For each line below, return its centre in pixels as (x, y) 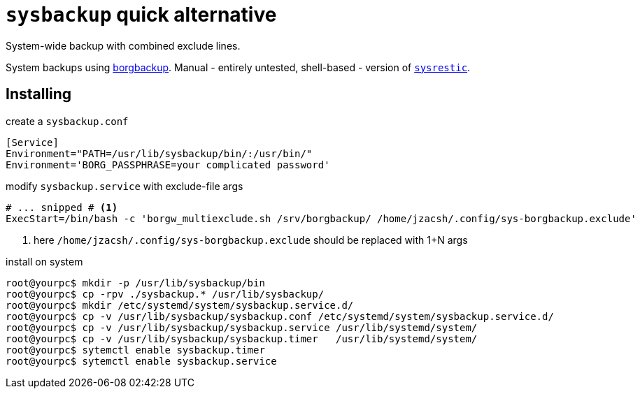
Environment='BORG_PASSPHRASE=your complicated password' (168, 165)
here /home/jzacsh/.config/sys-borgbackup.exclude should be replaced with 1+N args (251, 240)
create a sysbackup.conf (67, 121)
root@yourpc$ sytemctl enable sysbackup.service (141, 361)
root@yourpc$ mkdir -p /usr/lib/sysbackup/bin (135, 283)
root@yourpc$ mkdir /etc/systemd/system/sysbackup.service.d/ (180, 305)
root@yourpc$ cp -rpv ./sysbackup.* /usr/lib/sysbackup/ (165, 294)
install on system (44, 261)
